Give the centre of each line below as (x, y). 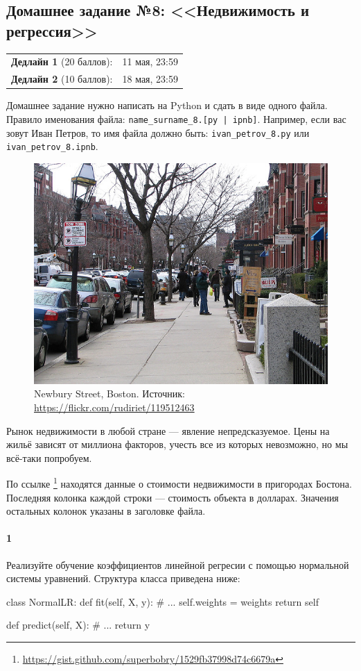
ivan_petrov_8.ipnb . (52, 146)
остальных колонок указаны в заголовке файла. (106, 511)
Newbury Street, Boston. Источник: (109, 394)
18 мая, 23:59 (150, 79)
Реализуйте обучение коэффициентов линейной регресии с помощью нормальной (178, 564)
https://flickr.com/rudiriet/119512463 (114, 407)
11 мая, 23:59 (150, 61)
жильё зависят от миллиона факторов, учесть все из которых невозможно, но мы (177, 444)
